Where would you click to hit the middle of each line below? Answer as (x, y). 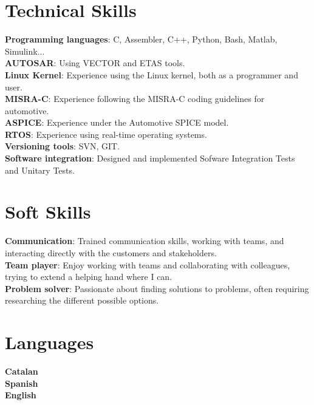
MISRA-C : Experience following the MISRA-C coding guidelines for (135, 99)
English (21, 395)
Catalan (22, 371)
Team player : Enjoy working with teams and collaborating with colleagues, (148, 264)
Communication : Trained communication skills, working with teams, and (145, 241)
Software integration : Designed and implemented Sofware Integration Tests (150, 158)
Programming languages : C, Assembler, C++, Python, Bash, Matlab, (141, 39)
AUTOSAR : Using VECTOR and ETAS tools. (95, 63)
